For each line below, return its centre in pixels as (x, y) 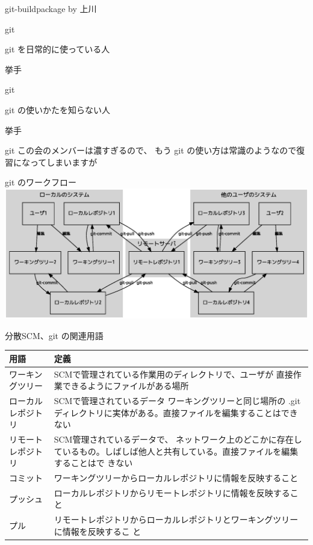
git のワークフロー (41, 182)
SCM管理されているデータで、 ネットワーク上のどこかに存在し (178, 439)
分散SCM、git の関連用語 (54, 335)
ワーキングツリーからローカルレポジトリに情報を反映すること (176, 478)
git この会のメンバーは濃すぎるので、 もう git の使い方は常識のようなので (151, 150)
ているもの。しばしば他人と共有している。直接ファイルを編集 (176, 451)
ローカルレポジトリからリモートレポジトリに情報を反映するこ (176, 492)
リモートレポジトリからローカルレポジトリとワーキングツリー (176, 519)
